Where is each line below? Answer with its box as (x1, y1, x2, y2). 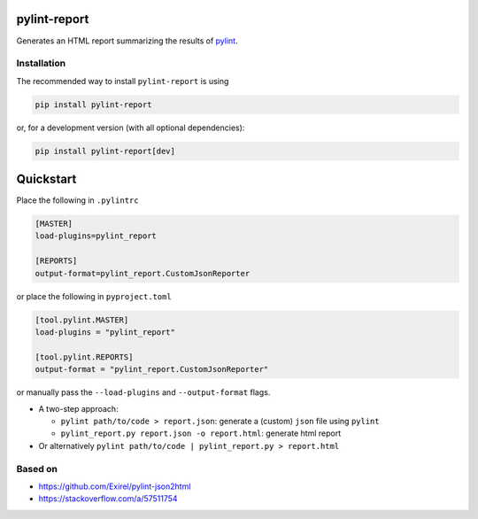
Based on (16, 462, 58, 475)
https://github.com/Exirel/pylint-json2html (38, 481, 191, 492)
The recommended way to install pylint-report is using (16, 75, 229, 86)
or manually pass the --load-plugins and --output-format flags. (16, 387, 271, 398)
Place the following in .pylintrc (16, 195, 139, 205)
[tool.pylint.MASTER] (35, 314, 129, 325)
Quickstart (16, 172, 77, 187)
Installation (16, 58, 66, 70)
